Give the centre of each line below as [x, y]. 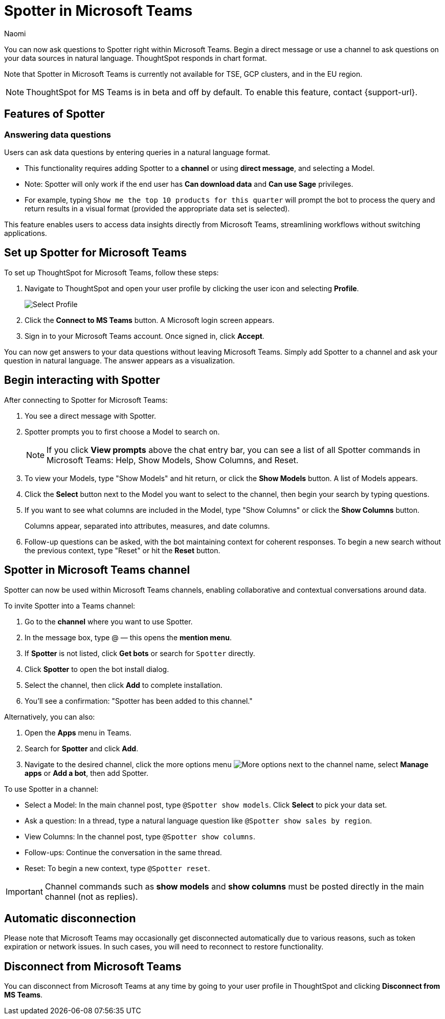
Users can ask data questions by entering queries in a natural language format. [137, 152]
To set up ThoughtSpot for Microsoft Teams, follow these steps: [112, 272]
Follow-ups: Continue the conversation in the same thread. [123, 852]
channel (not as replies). [91, 896]
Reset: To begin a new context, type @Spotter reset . [117, 868]
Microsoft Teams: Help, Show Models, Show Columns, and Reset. [173, 460]
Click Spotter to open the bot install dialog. [97, 669]
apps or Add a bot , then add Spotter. [86, 773]
